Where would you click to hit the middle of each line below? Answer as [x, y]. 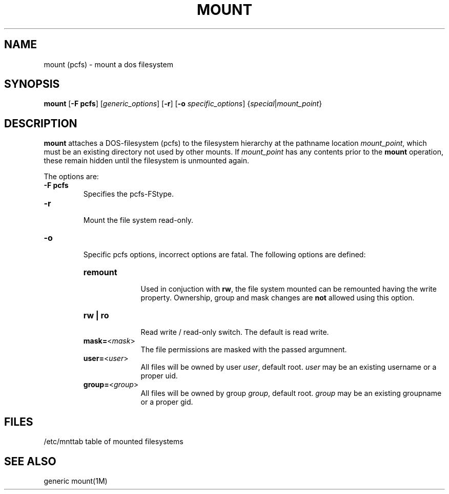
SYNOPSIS [32, 84]
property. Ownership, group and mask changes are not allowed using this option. [278, 298]
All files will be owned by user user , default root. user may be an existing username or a [289, 367]
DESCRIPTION [41, 123]
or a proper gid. [167, 402]
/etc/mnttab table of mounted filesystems [114, 442]
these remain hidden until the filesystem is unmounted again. [146, 161]
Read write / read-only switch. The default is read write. [235, 332]
